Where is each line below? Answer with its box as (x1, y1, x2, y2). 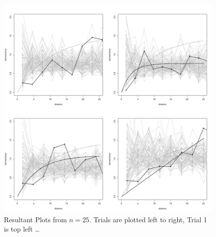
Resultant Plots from (4, 214, 67, 224)
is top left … (4, 224, 40, 234)
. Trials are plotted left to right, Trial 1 (89, 214, 207, 224)
